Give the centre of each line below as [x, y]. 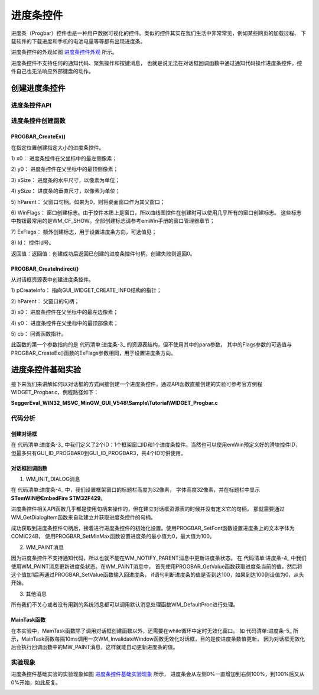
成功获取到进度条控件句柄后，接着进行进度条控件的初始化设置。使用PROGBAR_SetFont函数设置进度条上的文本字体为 [153, 528]
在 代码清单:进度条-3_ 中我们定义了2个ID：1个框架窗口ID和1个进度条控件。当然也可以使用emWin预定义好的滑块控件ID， [156, 445]
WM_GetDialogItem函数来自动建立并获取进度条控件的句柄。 [84, 517]
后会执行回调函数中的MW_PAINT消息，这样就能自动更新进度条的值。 [95, 647]
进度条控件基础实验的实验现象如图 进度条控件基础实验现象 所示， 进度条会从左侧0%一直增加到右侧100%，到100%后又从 [158, 674]
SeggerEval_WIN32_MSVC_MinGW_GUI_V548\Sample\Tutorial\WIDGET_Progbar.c [115, 403]
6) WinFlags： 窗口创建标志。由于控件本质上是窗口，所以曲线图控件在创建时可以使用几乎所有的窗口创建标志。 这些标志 [156, 212]
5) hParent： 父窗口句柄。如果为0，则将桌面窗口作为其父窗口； [88, 202]
